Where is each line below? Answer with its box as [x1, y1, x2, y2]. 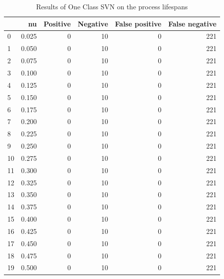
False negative [168, 18, 217, 28]
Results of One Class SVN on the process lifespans [36, 1, 188, 11]
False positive [115, 18, 162, 28]
